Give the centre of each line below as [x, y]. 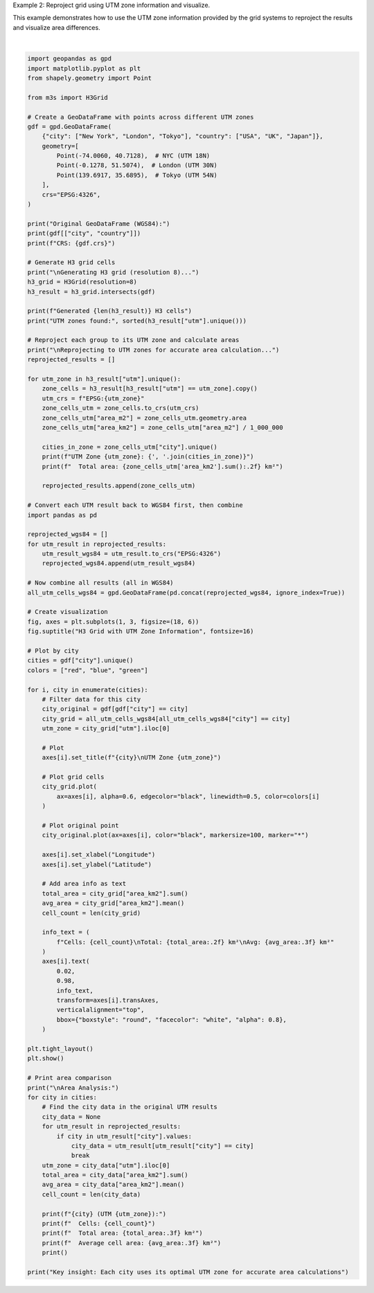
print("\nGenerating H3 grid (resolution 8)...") [113, 272]
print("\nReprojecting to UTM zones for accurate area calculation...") [153, 350]
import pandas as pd [62, 515]
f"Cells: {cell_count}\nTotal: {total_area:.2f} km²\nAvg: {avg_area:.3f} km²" [195, 942]
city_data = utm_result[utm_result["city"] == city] [162, 1146]
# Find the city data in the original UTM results [130, 1107]
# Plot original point [80, 826]
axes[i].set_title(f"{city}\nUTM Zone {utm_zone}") [132, 757]
